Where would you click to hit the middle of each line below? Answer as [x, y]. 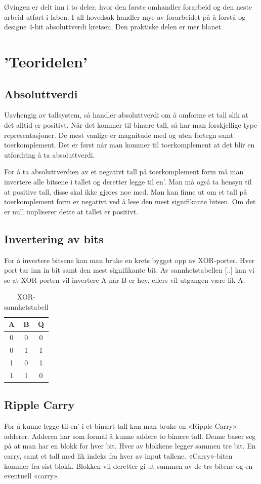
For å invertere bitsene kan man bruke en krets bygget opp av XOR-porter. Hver [129, 260]
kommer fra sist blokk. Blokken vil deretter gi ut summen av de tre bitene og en [128, 466]
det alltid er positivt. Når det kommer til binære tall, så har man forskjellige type [131, 124]
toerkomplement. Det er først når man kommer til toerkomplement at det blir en [129, 145]
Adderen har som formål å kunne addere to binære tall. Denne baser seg [144, 436]
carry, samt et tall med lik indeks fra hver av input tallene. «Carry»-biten [118, 455]
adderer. [17, 436]
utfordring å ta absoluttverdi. [50, 154]
